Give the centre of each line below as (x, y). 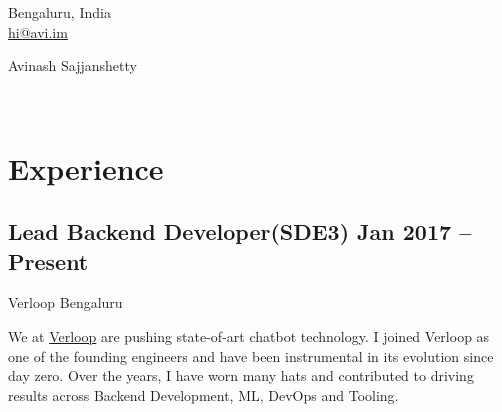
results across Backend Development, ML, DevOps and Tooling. (203, 394)
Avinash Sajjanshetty (72, 65)
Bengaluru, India (59, 12)
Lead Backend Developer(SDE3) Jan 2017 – (240, 231)
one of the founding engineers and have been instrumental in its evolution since (251, 355)
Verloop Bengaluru (65, 302)
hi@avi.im (38, 31)
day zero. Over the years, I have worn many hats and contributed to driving (241, 375)
